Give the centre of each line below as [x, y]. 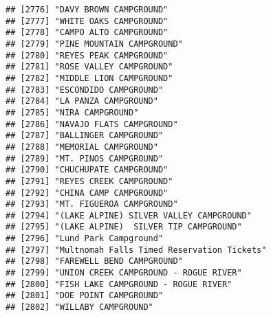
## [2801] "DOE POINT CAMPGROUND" [85, 296]
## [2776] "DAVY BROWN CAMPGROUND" [87, 10]
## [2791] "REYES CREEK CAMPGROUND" [89, 181]
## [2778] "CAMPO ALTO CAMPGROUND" [87, 33]
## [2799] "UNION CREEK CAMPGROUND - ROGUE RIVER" [124, 273]
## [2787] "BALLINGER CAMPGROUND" [85, 136]
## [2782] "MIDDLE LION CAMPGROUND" [89, 78]
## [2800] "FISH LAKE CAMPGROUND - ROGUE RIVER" [119, 284]
